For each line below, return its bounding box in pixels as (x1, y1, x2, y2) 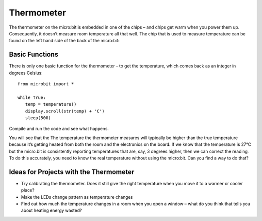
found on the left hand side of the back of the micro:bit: (9, 38, 120, 44)
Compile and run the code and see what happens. (9, 126, 109, 132)
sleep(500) (25, 115, 51, 121)
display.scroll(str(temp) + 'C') (25, 108, 105, 114)
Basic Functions (9, 50, 59, 59)
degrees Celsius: (9, 70, 43, 76)
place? (21, 187, 35, 193)
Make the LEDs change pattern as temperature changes (21, 194, 133, 200)
